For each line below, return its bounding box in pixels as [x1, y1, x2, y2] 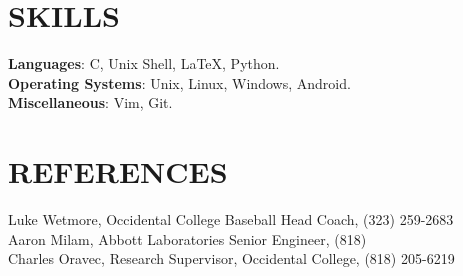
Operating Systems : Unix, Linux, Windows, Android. [8, 72, 351, 93]
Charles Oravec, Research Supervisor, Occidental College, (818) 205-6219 [8, 248, 455, 269]
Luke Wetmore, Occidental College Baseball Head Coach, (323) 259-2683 [8, 209, 454, 230]
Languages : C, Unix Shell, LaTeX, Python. [8, 53, 280, 74]
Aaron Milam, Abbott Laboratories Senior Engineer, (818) [8, 228, 367, 249]
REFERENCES [8, 151, 228, 192]
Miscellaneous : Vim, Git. [8, 92, 173, 113]
